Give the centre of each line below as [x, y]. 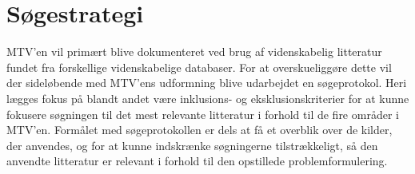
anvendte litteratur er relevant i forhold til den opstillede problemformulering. [197, 161]
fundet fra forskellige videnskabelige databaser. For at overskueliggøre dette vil [199, 67]
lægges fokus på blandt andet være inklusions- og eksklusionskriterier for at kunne [208, 98]
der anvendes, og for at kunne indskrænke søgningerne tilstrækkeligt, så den [192, 145]
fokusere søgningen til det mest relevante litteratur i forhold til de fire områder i [203, 114]
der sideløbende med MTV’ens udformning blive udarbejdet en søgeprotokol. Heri [207, 83]
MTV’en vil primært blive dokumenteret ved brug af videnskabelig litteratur [194, 51]
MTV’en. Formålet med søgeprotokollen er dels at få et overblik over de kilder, [200, 130]
